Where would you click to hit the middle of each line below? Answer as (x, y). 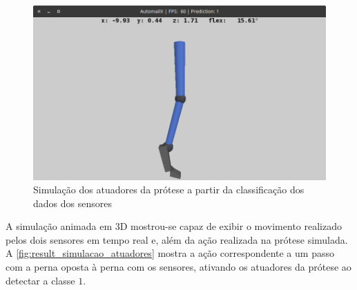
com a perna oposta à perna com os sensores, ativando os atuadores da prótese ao (178, 267)
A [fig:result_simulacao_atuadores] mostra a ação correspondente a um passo (170, 253)
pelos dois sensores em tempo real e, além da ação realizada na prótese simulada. (177, 239)
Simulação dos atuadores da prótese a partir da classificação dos (169, 190)
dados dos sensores (73, 203)
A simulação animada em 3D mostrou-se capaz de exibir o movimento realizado (174, 226)
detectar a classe (40, 280)
